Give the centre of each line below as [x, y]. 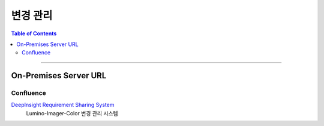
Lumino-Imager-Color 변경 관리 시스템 [72, 113]
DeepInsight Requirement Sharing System [63, 105]
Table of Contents [34, 33]
